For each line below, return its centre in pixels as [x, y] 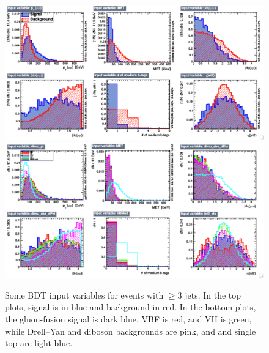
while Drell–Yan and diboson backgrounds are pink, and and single [131, 331]
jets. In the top [213, 295]
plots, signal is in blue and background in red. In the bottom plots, [131, 307]
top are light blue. [39, 343]
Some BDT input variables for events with [84, 295]
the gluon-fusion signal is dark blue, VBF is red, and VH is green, [128, 318]
